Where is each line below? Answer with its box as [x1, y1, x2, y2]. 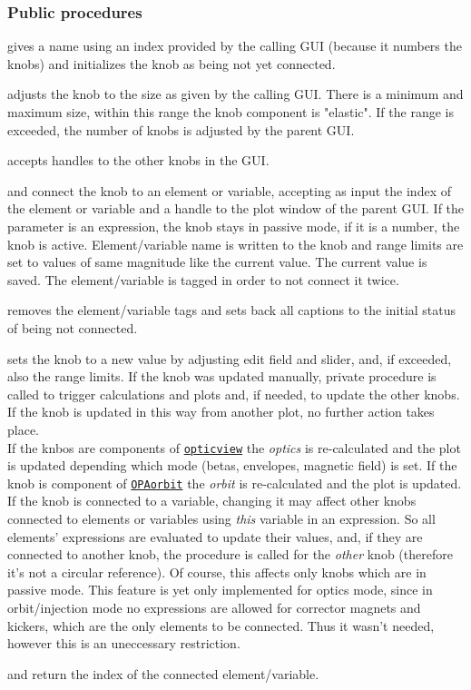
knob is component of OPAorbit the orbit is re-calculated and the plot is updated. [7, 473, 462, 492]
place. [7, 419, 39, 439]
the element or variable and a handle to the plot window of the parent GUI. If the [7, 199, 465, 218]
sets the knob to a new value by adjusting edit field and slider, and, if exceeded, [7, 349, 452, 368]
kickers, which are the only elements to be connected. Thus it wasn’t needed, [7, 616, 435, 635]
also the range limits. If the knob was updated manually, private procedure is [7, 367, 437, 386]
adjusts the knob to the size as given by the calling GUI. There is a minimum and [7, 84, 464, 103]
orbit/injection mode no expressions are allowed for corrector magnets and [7, 597, 421, 616]
